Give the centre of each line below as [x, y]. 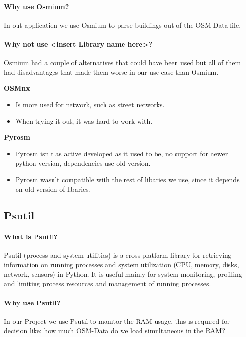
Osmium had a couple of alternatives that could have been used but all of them [123, 62]
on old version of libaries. [53, 189]
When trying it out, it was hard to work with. [84, 121]
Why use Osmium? [36, 6]
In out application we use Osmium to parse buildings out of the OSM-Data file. [123, 25]
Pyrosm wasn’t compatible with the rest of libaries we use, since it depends [127, 179]
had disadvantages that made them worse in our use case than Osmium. [111, 72]
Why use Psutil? [32, 302]
